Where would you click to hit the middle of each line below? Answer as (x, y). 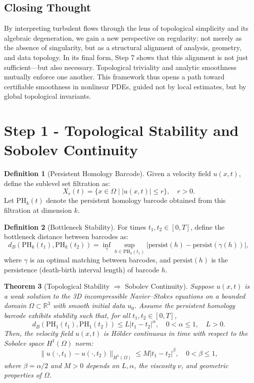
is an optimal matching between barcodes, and (100, 260)
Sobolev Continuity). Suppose (170, 286)
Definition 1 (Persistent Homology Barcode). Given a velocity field (107, 173)
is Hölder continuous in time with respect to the (176, 333)
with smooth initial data (89, 305)
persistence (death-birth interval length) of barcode (82, 269)
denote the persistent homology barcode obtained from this (136, 200)
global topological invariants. (48, 96)
